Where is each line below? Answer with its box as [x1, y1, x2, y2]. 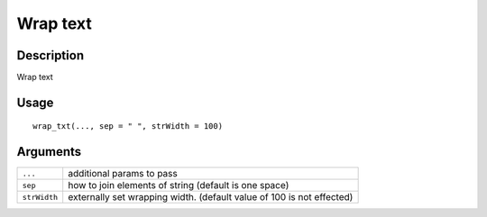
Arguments [16, 144, 82, 159]
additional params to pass [68, 167, 178, 180]
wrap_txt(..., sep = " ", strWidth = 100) [32, 122, 224, 131]
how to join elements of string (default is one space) [68, 179, 289, 192]
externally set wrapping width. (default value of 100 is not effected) [68, 191, 354, 203]
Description [16, 48, 85, 63]
